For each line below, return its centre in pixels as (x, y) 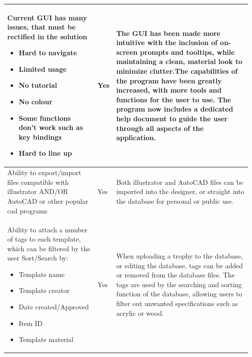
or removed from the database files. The (175, 275)
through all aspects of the (160, 128)
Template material (46, 339)
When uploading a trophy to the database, (179, 256)
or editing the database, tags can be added (180, 265)
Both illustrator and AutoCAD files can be (180, 182)
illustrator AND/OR (38, 191)
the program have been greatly (169, 80)
